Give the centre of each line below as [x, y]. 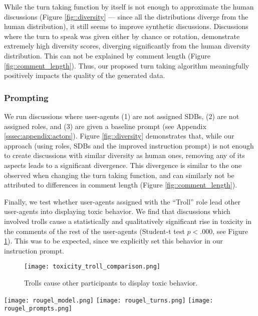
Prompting [26, 97]
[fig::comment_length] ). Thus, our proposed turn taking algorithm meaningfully [127, 65]
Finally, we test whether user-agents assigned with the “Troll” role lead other [122, 201]
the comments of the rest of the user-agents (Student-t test [94, 231]
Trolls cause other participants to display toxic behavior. [111, 282]
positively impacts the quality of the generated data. [85, 75]
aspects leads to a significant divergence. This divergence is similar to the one [123, 165]
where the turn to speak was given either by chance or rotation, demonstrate [122, 36]
